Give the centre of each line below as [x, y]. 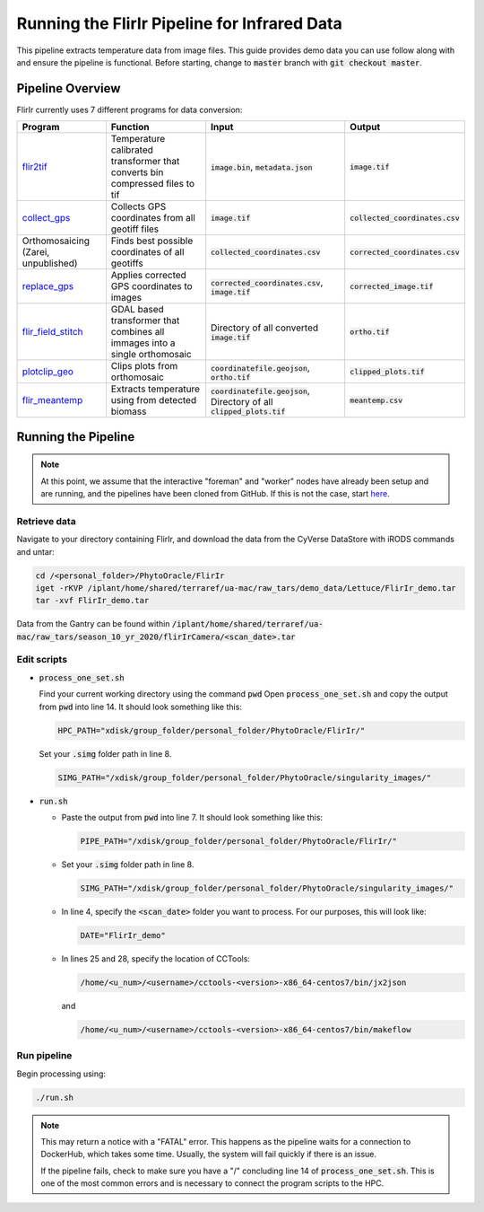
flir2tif [35, 167]
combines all [138, 332]
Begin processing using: [61, 1074]
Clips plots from [144, 366]
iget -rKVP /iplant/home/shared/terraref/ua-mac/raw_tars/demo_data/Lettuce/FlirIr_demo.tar [246, 588]
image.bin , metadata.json [262, 167]
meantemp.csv [376, 400]
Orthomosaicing [56, 241]
